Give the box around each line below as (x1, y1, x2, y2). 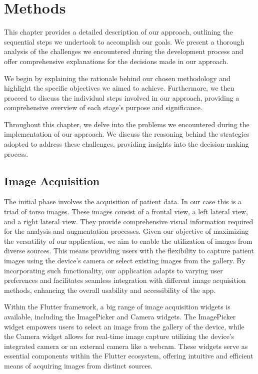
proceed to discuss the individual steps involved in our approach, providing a (4, 92, 239, 103)
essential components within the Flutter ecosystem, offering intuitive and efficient (4, 350, 253, 361)
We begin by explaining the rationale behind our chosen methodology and (4, 73, 230, 83)
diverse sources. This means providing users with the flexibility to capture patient (4, 245, 254, 256)
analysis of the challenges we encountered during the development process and (4, 46, 243, 57)
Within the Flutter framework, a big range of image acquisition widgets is (4, 301, 230, 312)
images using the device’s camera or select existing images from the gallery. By (4, 255, 245, 266)
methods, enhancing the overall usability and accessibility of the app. (4, 284, 216, 295)
